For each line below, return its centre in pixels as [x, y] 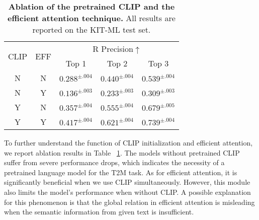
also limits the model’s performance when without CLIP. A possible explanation [127, 192]
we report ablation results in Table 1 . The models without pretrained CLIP [122, 152]
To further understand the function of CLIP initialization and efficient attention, [128, 142]
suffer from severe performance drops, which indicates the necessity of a [114, 162]
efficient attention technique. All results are [92, 18]
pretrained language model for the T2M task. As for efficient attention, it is [121, 172]
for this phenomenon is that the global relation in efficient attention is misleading [129, 202]
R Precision [113, 49]
